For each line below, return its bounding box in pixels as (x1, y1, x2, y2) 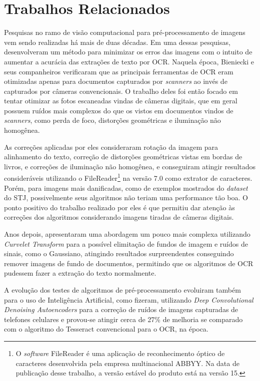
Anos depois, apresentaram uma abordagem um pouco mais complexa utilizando (4, 229, 250, 239)
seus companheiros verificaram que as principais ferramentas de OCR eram (4, 66, 233, 76)
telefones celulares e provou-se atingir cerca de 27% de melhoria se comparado (4, 314, 243, 324)
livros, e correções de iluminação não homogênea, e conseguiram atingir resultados (4, 161, 256, 171)
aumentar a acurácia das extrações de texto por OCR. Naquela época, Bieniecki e (4, 56, 254, 66)
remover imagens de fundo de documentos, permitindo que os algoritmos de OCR (4, 258, 253, 268)
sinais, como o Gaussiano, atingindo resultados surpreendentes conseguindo (4, 248, 234, 259)
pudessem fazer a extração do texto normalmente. (4, 268, 156, 278)
